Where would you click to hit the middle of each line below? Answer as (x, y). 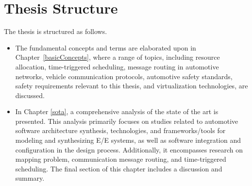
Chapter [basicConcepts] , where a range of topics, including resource (118, 57)
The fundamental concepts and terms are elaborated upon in (106, 47)
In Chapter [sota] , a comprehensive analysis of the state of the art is (117, 111)
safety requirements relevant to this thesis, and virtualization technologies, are (132, 86)
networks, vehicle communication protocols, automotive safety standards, (124, 76)
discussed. (30, 95)
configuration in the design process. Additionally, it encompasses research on (129, 149)
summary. (30, 178)
